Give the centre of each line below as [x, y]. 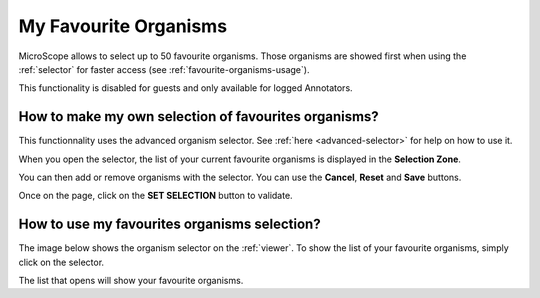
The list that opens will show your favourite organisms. [131, 281]
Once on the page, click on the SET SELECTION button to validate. [156, 196]
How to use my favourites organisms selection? [169, 224]
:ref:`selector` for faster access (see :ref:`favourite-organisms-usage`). [164, 69]
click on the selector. [61, 262]
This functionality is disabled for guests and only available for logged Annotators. [186, 88]
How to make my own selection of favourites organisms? [198, 116]
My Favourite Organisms [123, 26]
